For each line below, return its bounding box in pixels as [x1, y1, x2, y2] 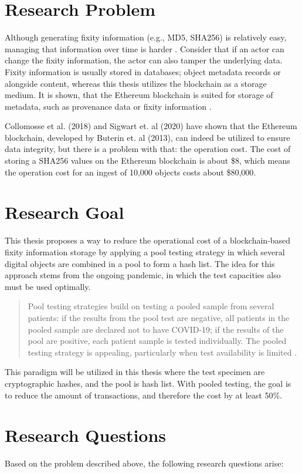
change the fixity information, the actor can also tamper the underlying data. [5, 54, 283, 66]
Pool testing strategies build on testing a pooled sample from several [28, 300, 274, 312]
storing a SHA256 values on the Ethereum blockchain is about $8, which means [5, 154, 290, 167]
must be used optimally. [5, 280, 91, 292]
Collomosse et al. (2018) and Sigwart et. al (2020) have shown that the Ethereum [5, 120, 297, 132]
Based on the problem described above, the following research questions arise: [5, 457, 284, 469]
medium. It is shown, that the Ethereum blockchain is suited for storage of [5, 89, 273, 101]
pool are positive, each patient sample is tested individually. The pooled [28, 335, 287, 347]
